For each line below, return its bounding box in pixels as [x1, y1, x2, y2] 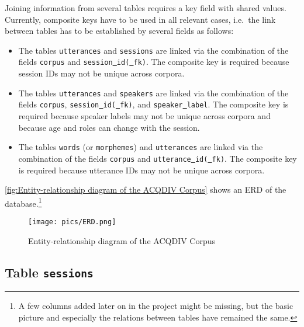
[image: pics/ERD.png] [28, 217, 116, 226]
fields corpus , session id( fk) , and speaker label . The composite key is [18, 98, 289, 110]
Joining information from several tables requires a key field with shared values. [5, 2, 286, 13]
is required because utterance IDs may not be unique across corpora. [18, 163, 265, 176]
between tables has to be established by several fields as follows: [5, 25, 234, 37]
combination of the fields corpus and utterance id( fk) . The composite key [18, 152, 297, 164]
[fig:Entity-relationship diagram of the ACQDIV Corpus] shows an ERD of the [5, 183, 286, 196]
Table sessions [5, 263, 94, 281]
